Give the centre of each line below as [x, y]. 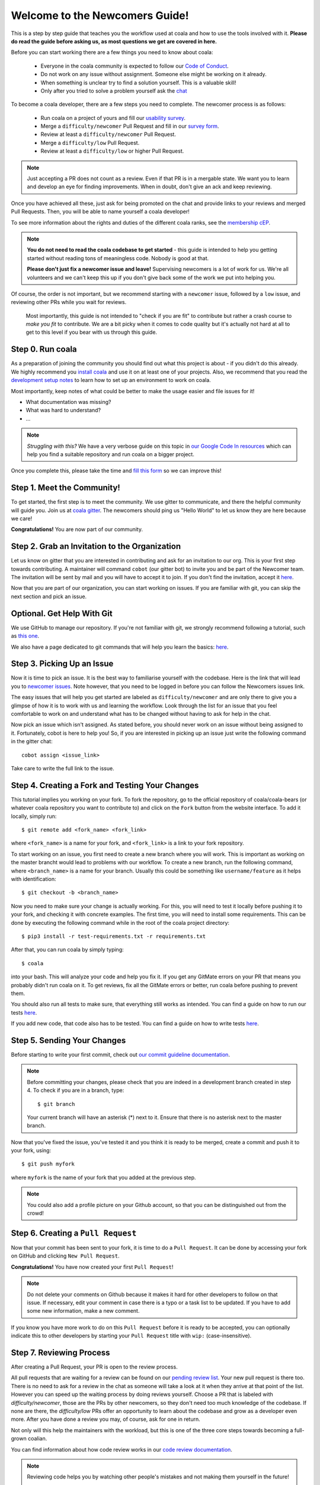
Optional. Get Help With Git [62, 613]
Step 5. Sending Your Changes [68, 1040]
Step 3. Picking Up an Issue [62, 664]
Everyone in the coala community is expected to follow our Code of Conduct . [135, 66]
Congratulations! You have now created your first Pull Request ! [92, 1267]
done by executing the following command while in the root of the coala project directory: [120, 922]
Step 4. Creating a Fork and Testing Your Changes [105, 785]
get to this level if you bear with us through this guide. [91, 332]
